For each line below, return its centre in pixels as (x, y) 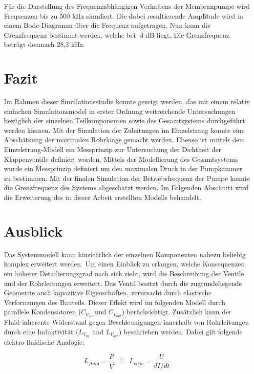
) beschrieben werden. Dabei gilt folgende (180, 331)
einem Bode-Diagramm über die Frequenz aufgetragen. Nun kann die (107, 25)
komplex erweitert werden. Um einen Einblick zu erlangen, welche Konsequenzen (125, 264)
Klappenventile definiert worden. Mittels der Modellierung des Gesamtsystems (121, 159)
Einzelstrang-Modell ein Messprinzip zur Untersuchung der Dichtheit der (113, 149)
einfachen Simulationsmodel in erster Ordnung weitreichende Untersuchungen (120, 111)
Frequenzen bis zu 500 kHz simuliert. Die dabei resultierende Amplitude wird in (124, 15)
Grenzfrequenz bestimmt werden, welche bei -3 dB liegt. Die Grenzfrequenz (117, 34)
